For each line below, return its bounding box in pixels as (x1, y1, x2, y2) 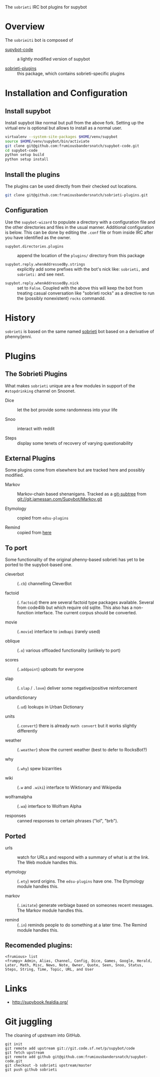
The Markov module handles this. (17, 907, 84, 913)
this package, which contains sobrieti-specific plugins (17, 70, 125, 76)
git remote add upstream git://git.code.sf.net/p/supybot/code (5, 1046, 135, 1051)
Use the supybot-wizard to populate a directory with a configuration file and (5, 219, 156, 225)
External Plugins (5, 454, 56, 463)
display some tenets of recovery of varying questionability (17, 440, 133, 446)
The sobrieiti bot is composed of (5, 37, 73, 43)
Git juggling (5, 1016, 53, 1027)
